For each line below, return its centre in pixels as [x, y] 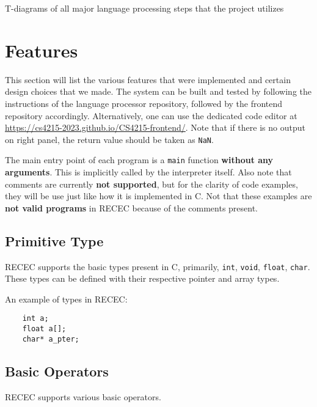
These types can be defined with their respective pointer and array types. [142, 278]
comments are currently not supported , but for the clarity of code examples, [151, 184]
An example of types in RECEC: [66, 299]
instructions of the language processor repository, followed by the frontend [144, 103]
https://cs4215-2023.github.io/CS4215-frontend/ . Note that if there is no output [155, 127]
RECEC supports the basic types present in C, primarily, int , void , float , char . [158, 266]
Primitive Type [54, 240]
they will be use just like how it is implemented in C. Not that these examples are [158, 196]
